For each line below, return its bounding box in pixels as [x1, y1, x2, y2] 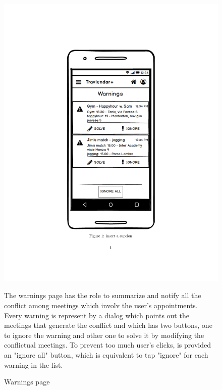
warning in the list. [4, 359, 63, 370]
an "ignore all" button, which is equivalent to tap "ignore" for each [4, 350, 208, 360]
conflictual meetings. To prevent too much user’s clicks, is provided [4, 339, 211, 350]
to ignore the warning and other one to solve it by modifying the [4, 329, 204, 340]
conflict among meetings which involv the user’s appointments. [4, 300, 198, 311]
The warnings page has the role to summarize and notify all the [4, 290, 201, 301]
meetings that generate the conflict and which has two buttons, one [4, 320, 212, 330]
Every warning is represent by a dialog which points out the [4, 310, 189, 320]
